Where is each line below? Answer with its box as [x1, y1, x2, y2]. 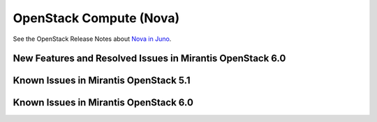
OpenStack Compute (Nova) [13, 10, 180, 26]
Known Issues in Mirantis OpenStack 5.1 [13, 75, 191, 87]
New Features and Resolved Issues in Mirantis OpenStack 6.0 [13, 53, 286, 64]
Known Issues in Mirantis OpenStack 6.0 [13, 97, 193, 109]
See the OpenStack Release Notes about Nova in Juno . [13, 35, 172, 43]
